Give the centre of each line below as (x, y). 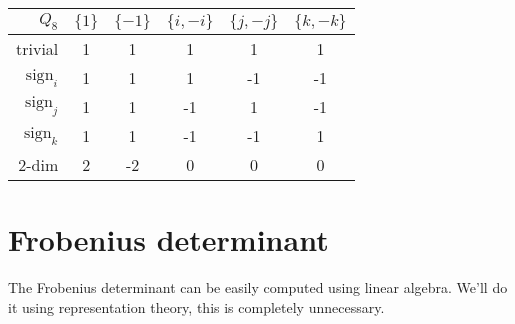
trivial (37, 49)
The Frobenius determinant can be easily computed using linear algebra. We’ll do (258, 287)
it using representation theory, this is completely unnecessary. (196, 306)
